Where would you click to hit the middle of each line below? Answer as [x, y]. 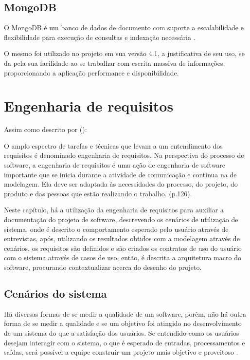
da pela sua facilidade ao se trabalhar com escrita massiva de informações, [115, 63]
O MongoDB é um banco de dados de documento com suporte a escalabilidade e [124, 28]
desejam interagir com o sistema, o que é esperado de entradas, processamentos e [125, 342]
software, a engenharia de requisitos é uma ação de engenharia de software [115, 165]
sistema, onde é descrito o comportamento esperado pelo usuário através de [116, 229]
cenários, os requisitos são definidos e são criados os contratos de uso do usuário [123, 248]
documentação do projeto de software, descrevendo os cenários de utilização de [121, 219]
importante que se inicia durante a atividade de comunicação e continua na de [120, 174]
